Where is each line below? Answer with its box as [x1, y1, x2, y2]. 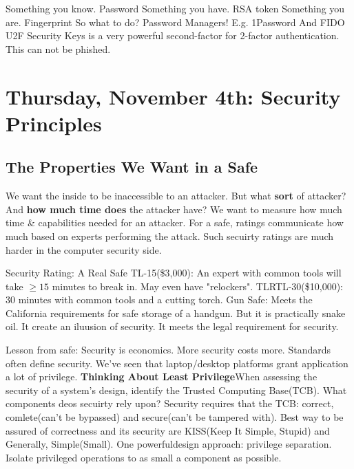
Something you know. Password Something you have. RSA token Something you [6, 1, 345, 15]
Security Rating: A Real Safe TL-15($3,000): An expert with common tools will [6, 265, 342, 280]
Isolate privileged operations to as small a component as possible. [6, 450, 282, 464]
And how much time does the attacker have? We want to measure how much [6, 201, 342, 216]
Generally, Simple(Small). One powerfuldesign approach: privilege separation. [6, 437, 332, 451]
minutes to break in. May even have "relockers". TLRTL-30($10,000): [52, 279, 343, 293]
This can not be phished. [6, 41, 111, 56]
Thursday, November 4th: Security [6, 82, 341, 110]
